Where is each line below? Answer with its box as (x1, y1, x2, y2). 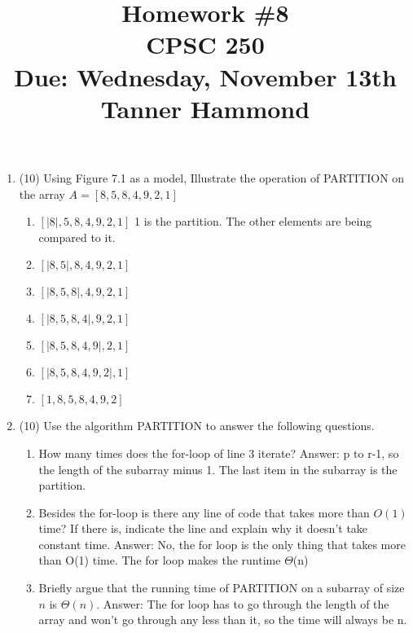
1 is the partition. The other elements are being (134, 213, 372, 230)
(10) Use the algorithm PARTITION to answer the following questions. (19, 417, 375, 434)
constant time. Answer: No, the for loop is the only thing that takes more (38, 535, 406, 552)
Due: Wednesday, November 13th (14, 59, 397, 93)
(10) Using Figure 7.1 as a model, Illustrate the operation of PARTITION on (19, 169, 405, 186)
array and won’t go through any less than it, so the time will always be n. (38, 611, 407, 628)
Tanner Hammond (100, 91, 310, 125)
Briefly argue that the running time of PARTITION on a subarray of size (38, 579, 405, 596)
